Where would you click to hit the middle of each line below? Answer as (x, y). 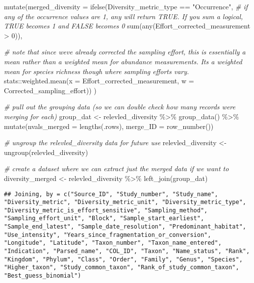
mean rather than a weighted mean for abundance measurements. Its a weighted (123, 61)
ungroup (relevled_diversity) (46, 152)
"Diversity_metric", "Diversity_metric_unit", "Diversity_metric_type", (125, 202)
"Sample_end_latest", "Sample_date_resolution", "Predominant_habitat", (125, 227)
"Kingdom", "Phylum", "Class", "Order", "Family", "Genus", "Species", (123, 259)
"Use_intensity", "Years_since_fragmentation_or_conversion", (108, 235)
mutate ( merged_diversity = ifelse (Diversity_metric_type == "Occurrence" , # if (126, 6)
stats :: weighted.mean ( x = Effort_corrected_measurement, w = (99, 81)
